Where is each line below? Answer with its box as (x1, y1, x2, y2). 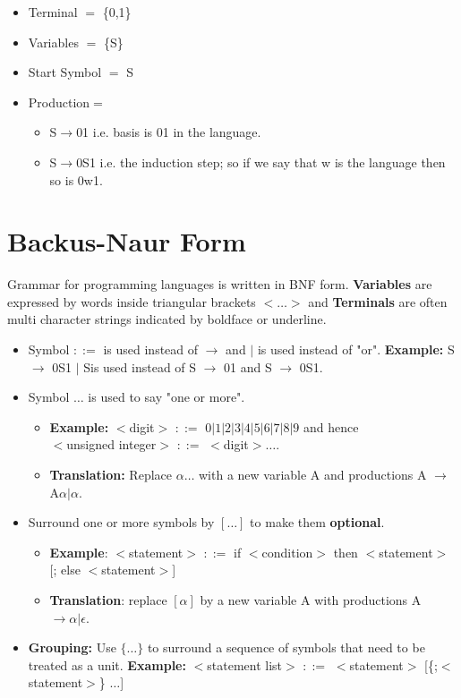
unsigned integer (66, 435, 157, 454)
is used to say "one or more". (88, 387, 245, 406)
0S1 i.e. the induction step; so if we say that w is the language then (76, 152, 446, 171)
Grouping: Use (28, 638, 116, 657)
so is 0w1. (49, 170, 103, 189)
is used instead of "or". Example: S (257, 340, 455, 359)
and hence (303, 417, 359, 436)
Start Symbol (28, 63, 102, 81)
